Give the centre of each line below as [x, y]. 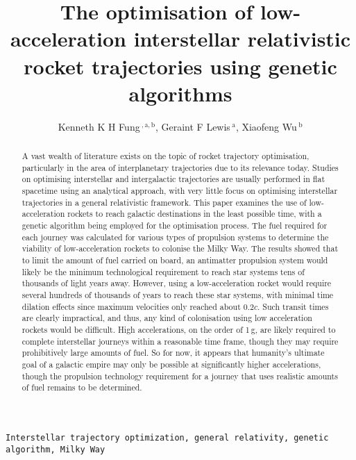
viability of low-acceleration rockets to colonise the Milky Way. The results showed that [180, 248]
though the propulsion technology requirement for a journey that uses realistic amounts [180, 376]
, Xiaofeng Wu [266, 126]
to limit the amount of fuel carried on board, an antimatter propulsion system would [175, 260]
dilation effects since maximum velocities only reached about [131, 306]
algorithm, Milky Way [56, 449]
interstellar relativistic [242, 39]
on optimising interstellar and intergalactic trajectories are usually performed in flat [173, 179]
